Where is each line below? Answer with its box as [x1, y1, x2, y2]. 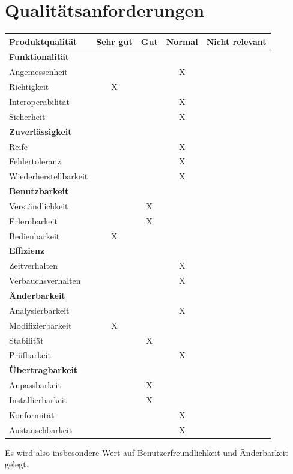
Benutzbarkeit [9, 185, 69, 197]
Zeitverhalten [9, 259, 58, 272]
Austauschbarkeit [9, 423, 73, 436]
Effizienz [9, 244, 45, 257]
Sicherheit [9, 110, 46, 122]
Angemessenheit [9, 65, 68, 78]
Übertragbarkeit [9, 364, 78, 376]
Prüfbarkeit [9, 349, 51, 361]
